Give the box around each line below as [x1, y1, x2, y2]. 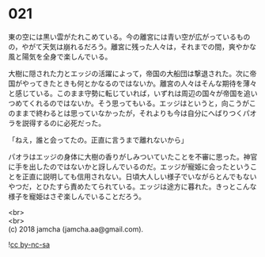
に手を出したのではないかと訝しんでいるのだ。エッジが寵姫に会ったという [8, 162, 251, 171]
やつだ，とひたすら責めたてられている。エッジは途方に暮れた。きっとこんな [8, 182, 257, 191]
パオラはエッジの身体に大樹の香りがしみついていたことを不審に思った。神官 [8, 152, 258, 161]
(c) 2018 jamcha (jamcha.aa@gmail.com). [8, 224, 144, 234]
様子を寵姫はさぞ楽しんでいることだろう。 [8, 191, 146, 201]
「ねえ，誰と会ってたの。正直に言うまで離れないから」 [8, 135, 188, 144]
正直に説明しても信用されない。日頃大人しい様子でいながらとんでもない [21, 171, 257, 181]
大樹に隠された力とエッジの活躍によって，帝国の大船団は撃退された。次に [8, 68, 250, 78]
